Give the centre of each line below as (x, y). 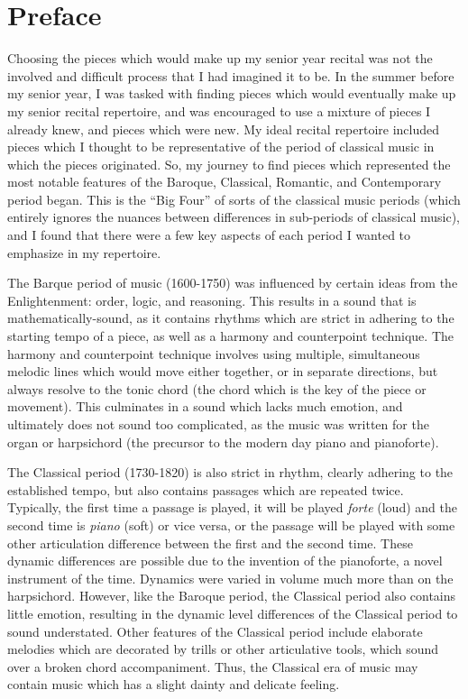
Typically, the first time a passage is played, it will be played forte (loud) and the (232, 507)
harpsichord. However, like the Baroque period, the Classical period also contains (232, 596)
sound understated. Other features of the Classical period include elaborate (215, 631)
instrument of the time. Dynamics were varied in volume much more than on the (230, 578)
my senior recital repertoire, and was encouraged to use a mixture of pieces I (219, 110)
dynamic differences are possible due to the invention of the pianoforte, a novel (225, 561)
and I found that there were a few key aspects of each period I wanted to (209, 235)
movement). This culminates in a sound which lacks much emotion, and (205, 406)
